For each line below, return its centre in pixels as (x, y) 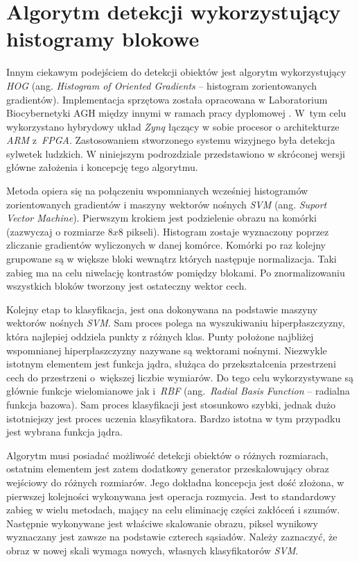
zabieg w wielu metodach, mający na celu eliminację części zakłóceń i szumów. (173, 510)
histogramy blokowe (103, 39)
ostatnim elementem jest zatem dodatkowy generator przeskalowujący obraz (168, 469)
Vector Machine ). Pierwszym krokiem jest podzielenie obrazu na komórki (161, 218)
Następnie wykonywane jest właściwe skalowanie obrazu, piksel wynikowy (162, 523)
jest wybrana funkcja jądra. (64, 432)
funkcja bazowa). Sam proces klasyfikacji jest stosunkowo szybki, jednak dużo (171, 404)
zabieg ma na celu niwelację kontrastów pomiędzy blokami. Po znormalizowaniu (176, 272)
